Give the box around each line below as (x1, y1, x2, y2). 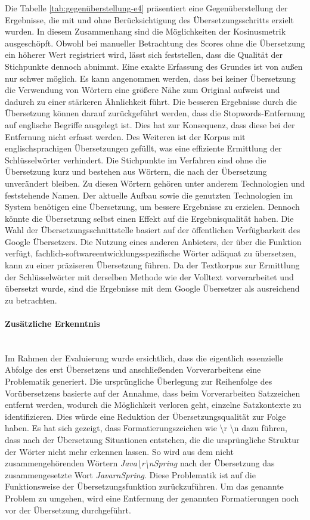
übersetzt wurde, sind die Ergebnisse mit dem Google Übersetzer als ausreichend (5, 282, 300, 295)
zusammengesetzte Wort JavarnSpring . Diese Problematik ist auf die (5, 468, 256, 481)
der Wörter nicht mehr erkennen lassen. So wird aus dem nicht (5, 445, 234, 457)
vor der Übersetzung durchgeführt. (5, 503, 131, 516)
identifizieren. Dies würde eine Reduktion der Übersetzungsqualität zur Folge (5, 410, 286, 422)
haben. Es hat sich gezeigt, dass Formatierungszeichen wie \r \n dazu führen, (5, 422, 287, 434)
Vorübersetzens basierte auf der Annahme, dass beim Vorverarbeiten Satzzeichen (5, 386, 300, 399)
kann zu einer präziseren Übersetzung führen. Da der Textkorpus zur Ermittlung (5, 259, 300, 271)
